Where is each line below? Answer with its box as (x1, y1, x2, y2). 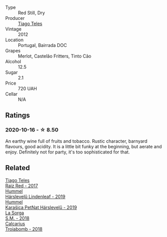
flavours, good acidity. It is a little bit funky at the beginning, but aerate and (5, 143, 162, 149)
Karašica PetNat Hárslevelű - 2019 (5, 204, 77, 210)
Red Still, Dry (18, 10, 45, 16)
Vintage (5, 26, 22, 32)
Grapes (5, 48, 21, 54)
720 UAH (18, 86, 37, 91)
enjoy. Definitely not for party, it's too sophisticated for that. (5, 149, 130, 155)
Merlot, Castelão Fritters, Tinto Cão (18, 53, 91, 59)
